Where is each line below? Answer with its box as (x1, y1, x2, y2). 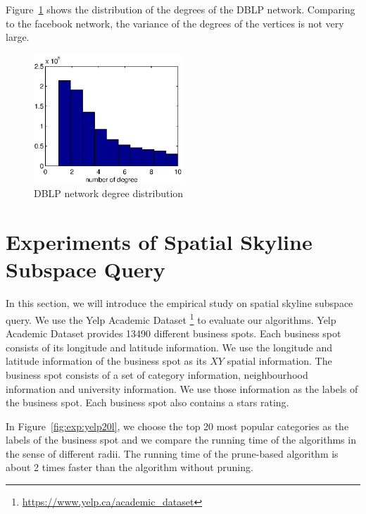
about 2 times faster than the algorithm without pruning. (6, 460, 253, 475)
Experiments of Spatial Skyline (6, 227, 313, 256)
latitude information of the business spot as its (6, 353, 207, 368)
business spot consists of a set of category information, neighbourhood (6, 367, 308, 382)
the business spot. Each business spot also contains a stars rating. (6, 395, 289, 410)
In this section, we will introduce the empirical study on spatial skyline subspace (6, 296, 353, 311)
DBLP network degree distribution (34, 186, 184, 201)
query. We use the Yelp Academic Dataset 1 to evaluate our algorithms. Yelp (6, 310, 336, 327)
